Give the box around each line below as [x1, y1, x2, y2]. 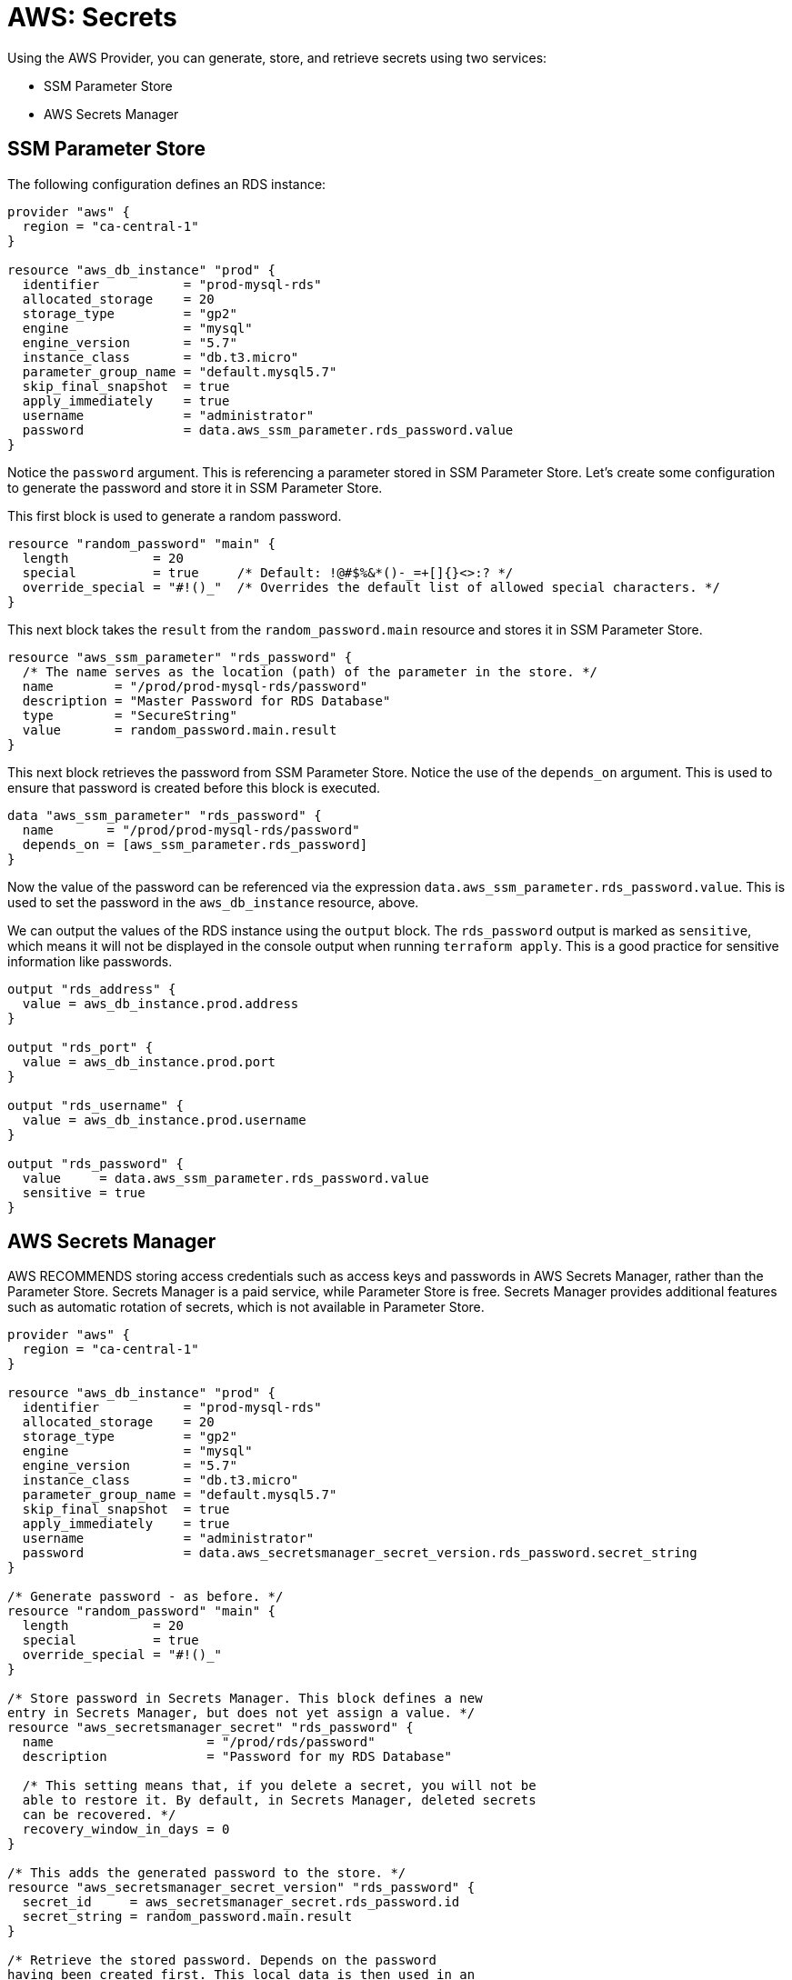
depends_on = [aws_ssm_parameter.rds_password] [22, 836, 368, 852]
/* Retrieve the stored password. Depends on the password [7, 1953, 437, 1968]
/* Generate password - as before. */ [7, 1589, 284, 1605]
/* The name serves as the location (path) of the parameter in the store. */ [22, 664, 598, 679]
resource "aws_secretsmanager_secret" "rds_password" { [7, 1720, 414, 1735]
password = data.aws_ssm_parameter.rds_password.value [22, 422, 514, 437]
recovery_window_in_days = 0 [22, 1822, 230, 1837]
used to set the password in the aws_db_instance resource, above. [7, 894, 419, 910]
